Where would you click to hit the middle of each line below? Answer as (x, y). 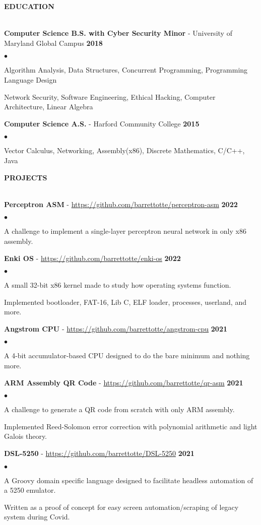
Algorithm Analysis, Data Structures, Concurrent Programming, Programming (126, 70)
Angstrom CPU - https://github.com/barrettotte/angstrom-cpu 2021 (116, 328)
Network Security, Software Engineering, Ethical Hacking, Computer (110, 96)
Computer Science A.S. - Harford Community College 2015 (102, 123)
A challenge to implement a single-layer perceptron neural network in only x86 (125, 231)
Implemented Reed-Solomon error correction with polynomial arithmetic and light (131, 426)
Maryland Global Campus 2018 (53, 43)
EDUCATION (29, 6)
